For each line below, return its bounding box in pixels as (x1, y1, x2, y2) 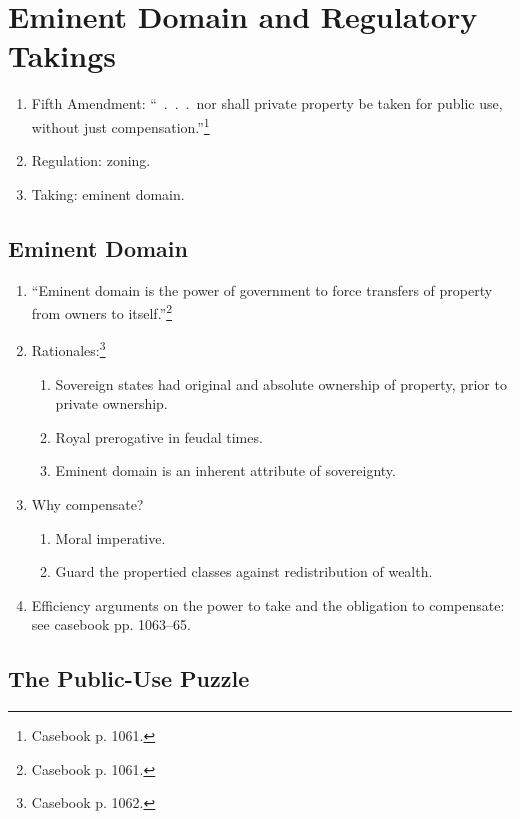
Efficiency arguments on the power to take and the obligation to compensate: (31, 594, 505, 615)
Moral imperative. (55, 527, 166, 548)
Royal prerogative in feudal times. (55, 426, 263, 447)
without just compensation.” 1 (31, 113, 210, 137)
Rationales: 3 (31, 337, 106, 361)
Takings (8, 35, 116, 76)
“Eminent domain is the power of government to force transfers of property (31, 279, 493, 300)
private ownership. (55, 393, 168, 414)
